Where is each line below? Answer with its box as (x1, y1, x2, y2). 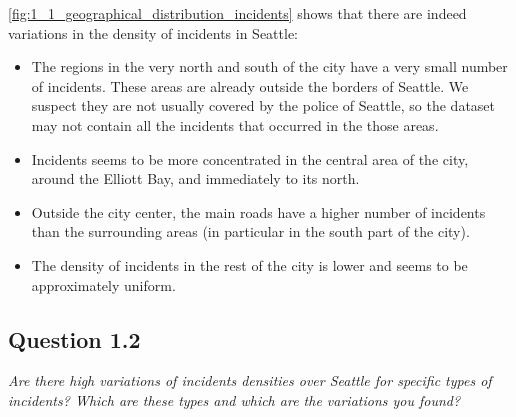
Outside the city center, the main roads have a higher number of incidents (31, 201, 486, 222)
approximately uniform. (31, 274, 176, 295)
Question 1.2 (8, 323, 141, 354)
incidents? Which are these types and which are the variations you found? (8, 389, 461, 410)
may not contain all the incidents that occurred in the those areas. (31, 114, 439, 135)
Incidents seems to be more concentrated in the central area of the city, (31, 148, 469, 169)
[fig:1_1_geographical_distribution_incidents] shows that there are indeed (8, 3, 467, 23)
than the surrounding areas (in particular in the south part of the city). (31, 221, 470, 242)
